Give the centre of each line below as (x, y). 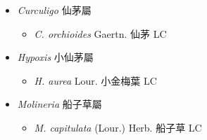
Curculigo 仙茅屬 (54, 10)
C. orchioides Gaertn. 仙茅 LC (100, 33)
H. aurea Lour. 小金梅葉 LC (95, 80)
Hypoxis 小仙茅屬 (55, 57)
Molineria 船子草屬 (59, 104)
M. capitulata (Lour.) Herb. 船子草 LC (118, 127)
